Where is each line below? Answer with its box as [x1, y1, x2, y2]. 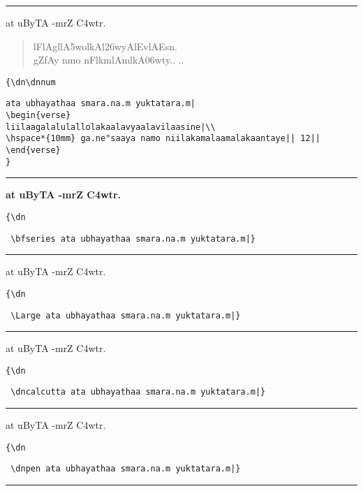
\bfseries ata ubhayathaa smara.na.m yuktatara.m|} [10, 233, 255, 244]
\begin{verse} [6, 110, 71, 121]
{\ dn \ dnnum [6, 77, 56, 87]
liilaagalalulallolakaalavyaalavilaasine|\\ [6, 122, 216, 132]
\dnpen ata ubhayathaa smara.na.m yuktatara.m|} [10, 464, 241, 474]
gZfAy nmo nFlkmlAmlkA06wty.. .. [33, 52, 184, 67]
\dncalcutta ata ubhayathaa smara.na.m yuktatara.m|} [10, 387, 266, 397]
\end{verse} [6, 145, 61, 156]
